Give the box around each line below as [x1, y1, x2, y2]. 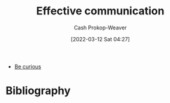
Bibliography [5, 84, 71, 98]
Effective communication [36, 4, 165, 18]
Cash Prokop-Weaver [73, 24, 127, 31]
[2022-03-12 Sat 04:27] [70, 35, 130, 43]
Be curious [14, 63, 41, 70]
